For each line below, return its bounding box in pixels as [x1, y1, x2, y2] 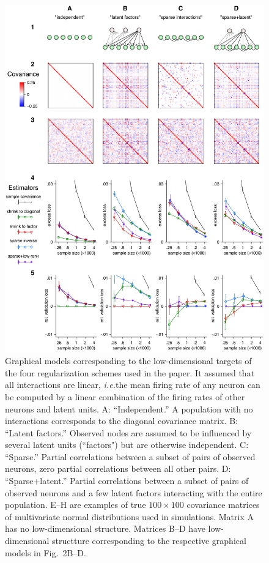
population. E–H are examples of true [5, 498, 146, 511]
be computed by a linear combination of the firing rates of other [5, 390, 245, 403]
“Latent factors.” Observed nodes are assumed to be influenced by [5, 426, 252, 439]
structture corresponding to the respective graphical [52, 534, 246, 547]
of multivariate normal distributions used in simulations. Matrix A [5, 510, 254, 523]
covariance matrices [186, 498, 260, 511]
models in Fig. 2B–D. [5, 546, 86, 559]
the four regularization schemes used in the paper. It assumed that [5, 366, 255, 379]
